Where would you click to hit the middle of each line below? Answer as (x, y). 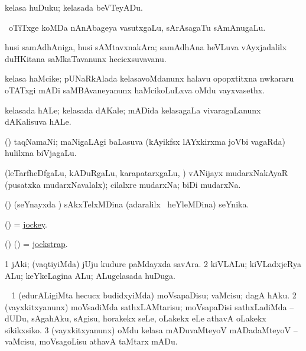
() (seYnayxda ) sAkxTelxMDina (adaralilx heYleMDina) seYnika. (127, 204)
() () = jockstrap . (36, 244)
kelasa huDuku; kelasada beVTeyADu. (74, 7)
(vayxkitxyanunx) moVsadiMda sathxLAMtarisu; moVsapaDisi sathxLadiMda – (149, 306)
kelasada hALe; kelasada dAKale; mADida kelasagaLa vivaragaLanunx (133, 110)
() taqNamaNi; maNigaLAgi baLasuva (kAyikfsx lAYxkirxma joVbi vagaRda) (145, 141)
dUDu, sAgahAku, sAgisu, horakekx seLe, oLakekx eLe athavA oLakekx (136, 318)
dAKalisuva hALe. (38, 121)
